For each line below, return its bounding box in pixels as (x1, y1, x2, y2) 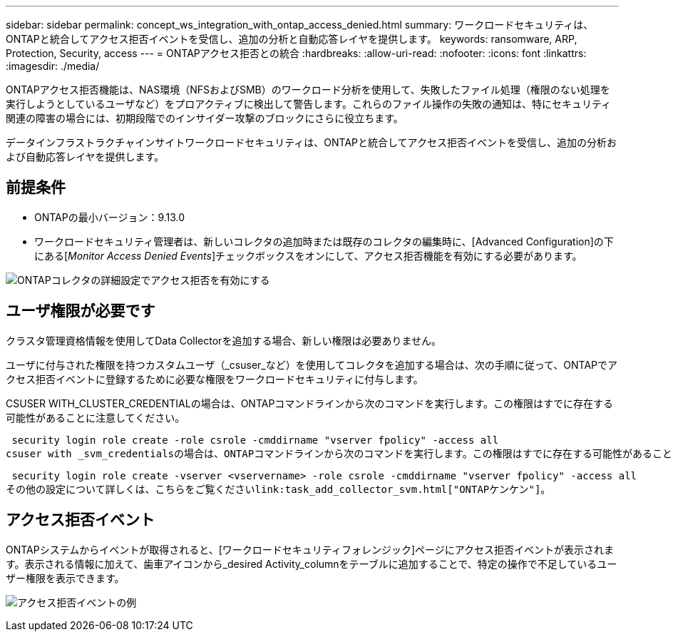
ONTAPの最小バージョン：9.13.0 (34, 210, 185, 223)
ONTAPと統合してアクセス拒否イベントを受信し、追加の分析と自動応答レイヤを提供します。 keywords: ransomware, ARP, (6, 33, 577, 45)
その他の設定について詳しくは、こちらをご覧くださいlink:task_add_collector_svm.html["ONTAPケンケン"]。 (6, 483, 551, 495)
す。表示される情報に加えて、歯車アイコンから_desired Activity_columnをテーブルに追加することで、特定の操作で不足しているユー (6, 557, 617, 570)
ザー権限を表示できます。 (6, 571, 125, 584)
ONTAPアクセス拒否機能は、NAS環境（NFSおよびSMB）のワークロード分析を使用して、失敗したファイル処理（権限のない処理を (6, 83, 610, 96)
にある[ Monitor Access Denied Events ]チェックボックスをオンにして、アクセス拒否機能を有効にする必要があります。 (34, 249, 582, 262)
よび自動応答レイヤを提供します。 (6, 151, 165, 163)
